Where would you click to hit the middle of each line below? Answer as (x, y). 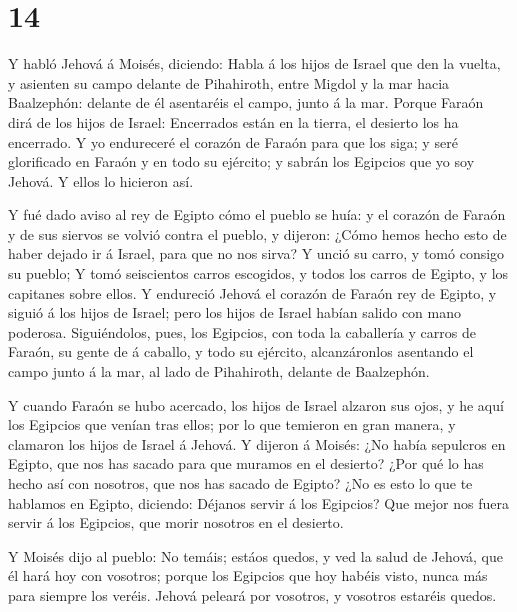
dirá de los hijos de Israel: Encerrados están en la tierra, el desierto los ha (233, 121)
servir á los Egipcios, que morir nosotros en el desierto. (176, 522)
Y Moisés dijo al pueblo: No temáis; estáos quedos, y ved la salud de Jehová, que (255, 555)
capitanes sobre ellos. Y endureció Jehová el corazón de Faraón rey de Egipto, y (252, 292)
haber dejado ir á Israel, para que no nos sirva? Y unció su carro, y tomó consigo (256, 253)
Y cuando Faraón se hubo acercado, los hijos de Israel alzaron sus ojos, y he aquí (256, 404)
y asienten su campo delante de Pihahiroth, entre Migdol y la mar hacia (229, 82)
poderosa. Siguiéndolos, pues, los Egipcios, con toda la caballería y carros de (242, 331)
